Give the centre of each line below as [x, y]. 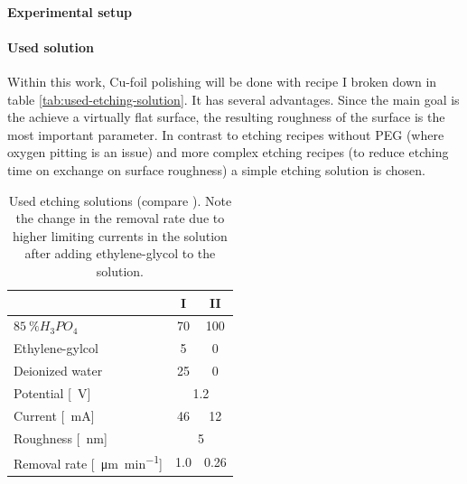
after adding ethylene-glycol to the [120, 253]
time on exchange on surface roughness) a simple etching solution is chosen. [216, 169]
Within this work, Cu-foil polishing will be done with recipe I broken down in [222, 81]
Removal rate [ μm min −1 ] [88, 462]
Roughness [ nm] [61, 437]
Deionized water [58, 371]
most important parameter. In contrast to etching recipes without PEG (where [226, 134]
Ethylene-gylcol [56, 348]
